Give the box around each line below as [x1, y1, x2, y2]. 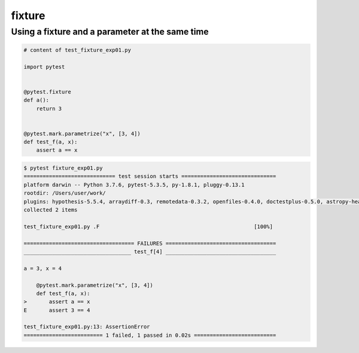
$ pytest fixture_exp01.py [23, 165, 103, 171]
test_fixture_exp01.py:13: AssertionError [23, 323, 150, 330]
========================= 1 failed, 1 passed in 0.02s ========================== [23, 331, 276, 339]
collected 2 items [23, 207, 78, 213]
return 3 [36, 105, 62, 112]
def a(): [23, 97, 50, 104]
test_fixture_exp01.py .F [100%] [23, 223, 273, 230]
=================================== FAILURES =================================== [23, 240, 276, 247]
